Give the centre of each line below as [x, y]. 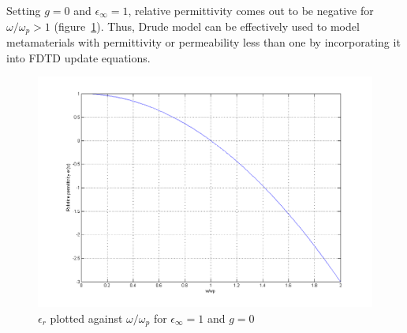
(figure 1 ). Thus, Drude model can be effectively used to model [207, 26]
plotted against [86, 318]
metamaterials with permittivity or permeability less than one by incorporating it [203, 42]
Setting [24, 10]
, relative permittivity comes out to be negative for [251, 10]
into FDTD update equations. [78, 57]
